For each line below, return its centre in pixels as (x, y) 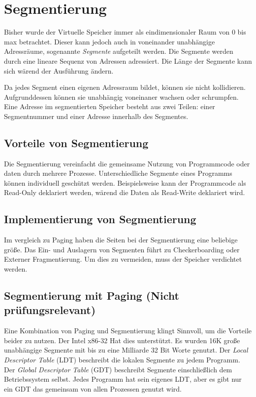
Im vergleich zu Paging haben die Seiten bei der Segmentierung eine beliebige (121, 240)
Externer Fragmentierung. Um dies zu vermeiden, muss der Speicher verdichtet (123, 259)
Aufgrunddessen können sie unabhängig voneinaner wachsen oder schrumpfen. (121, 97)
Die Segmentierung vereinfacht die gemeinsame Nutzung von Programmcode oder (127, 163)
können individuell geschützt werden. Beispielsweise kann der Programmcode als (125, 182)
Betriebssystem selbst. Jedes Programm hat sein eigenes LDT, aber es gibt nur (123, 379)
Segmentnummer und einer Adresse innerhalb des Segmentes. (96, 116)
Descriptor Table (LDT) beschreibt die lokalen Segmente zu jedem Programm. (122, 359)
